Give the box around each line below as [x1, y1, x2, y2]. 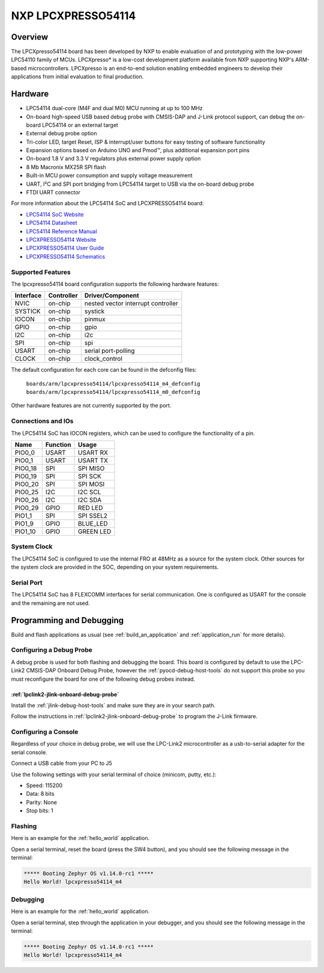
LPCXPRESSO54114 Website [26, 236, 97, 243]
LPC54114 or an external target [42, 121, 118, 129]
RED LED [78, 504, 103, 512]
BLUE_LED [78, 520, 108, 528]
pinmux [84, 315, 106, 324]
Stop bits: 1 [26, 807, 53, 814]
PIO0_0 [14, 449, 35, 457]
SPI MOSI [78, 480, 105, 488]
